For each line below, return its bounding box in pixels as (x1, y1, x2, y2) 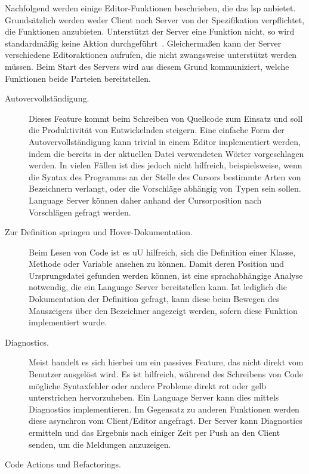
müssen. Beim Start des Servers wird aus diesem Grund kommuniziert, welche (5, 60, 289, 72)
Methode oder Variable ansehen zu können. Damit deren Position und (29, 257, 285, 270)
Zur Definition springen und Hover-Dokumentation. (5, 226, 193, 238)
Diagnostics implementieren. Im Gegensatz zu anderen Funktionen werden (29, 402, 299, 415)
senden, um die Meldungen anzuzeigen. (29, 438, 171, 450)
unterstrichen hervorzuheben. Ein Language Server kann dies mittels (29, 391, 279, 404)
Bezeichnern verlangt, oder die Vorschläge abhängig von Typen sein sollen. (29, 182, 301, 195)
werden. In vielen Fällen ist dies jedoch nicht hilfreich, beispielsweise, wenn (29, 159, 302, 171)
